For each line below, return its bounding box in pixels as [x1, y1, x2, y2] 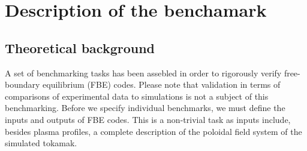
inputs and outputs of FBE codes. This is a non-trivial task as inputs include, [5, 113, 291, 125]
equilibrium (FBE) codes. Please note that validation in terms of [43, 78, 281, 91]
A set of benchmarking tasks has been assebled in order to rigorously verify [5, 66, 282, 79]
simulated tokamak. [5, 137, 77, 149]
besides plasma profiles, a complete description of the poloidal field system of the [5, 125, 302, 137]
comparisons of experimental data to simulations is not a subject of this [5, 90, 269, 102]
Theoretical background [5, 38, 155, 57]
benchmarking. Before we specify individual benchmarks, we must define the [5, 101, 285, 114]
